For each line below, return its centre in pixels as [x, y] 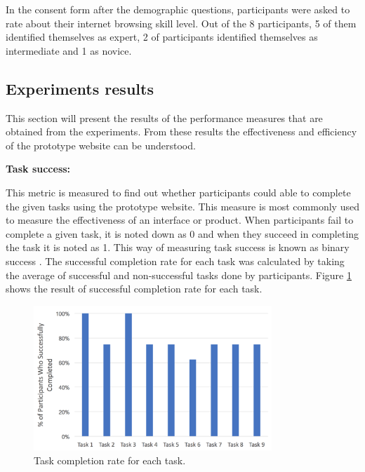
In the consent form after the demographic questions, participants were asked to [178, 9]
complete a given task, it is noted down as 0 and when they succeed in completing [182, 233]
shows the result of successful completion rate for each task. [134, 289]
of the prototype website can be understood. [101, 145]
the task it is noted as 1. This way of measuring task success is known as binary [178, 247]
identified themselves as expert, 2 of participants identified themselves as [162, 37]
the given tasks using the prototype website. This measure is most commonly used [182, 206]
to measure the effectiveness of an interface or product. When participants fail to [180, 220]
